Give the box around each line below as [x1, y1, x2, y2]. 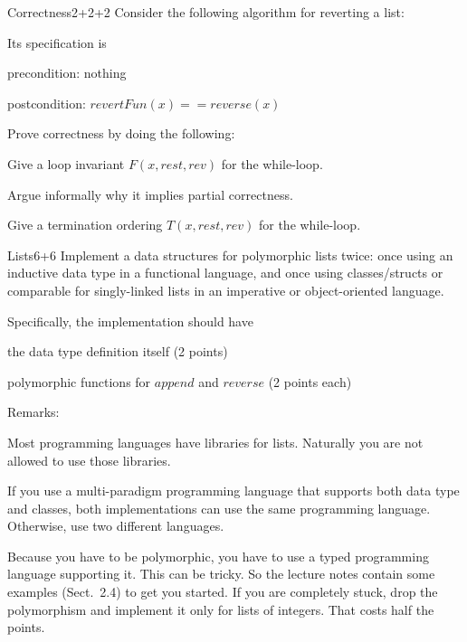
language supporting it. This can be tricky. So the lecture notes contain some [7, 564, 435, 583]
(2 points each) [268, 372, 352, 391]
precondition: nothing [7, 63, 127, 82]
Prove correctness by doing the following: [7, 124, 235, 143]
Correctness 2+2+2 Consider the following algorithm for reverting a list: [7, 3, 405, 21]
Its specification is [7, 33, 107, 52]
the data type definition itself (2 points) [7, 342, 228, 361]
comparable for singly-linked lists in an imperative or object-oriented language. [7, 280, 444, 299]
